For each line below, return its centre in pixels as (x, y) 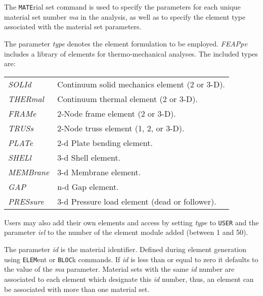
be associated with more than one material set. (77, 289)
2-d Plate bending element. (105, 142)
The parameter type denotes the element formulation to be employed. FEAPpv (126, 44)
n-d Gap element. (88, 186)
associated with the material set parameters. (73, 27)
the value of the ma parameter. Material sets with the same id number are (119, 269)
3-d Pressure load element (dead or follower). (137, 201)
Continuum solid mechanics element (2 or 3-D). (141, 84)
